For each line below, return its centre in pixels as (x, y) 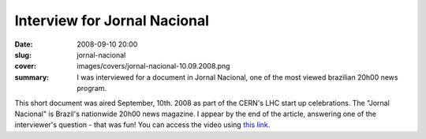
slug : (23, 54)
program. (92, 88)
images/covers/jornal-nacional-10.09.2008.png (153, 66)
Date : (24, 44)
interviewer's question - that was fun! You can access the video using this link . (142, 125)
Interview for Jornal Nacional (112, 21)
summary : (32, 77)
